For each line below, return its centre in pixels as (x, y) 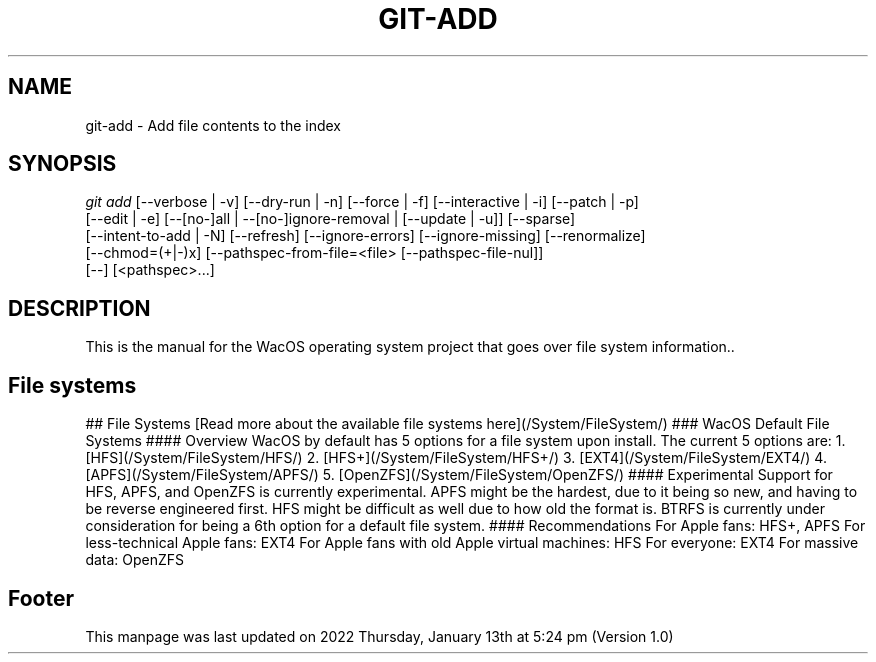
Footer (41, 598)
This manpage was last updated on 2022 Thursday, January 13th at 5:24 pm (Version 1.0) (379, 636)
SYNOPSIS (62, 164)
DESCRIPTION (79, 308)
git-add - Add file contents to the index (213, 125)
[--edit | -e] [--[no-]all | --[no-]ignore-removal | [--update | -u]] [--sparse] (330, 219)
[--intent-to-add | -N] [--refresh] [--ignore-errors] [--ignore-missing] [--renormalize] (365, 236)
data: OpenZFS (135, 560)
